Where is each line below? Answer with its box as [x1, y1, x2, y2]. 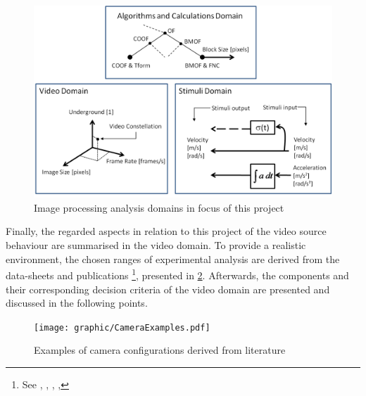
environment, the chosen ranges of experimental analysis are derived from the [6, 251, 340, 266]
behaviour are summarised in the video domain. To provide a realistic [6, 238, 306, 253]
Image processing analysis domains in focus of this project [34, 200, 284, 215]
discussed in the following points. [6, 295, 148, 310]
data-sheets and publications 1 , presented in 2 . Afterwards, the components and [6, 266, 349, 282]
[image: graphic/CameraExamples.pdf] [34, 322, 210, 333]
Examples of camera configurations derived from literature [34, 343, 286, 357]
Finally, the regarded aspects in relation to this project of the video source [6, 224, 327, 238]
